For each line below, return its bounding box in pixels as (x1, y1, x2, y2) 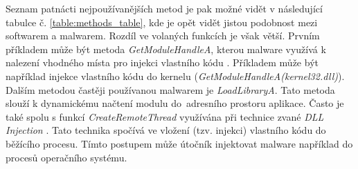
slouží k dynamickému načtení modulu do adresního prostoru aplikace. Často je (6, 96, 344, 110)
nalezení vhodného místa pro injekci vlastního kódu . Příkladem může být (6, 55, 319, 70)
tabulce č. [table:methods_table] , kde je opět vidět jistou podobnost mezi (6, 14, 318, 29)
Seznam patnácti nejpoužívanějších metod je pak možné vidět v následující (6, 1, 323, 15)
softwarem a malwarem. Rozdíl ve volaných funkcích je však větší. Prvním (6, 28, 320, 43)
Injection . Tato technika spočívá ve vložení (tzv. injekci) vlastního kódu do (6, 123, 326, 137)
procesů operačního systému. (6, 150, 127, 164)
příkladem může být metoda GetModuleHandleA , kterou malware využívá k (6, 41, 326, 56)
